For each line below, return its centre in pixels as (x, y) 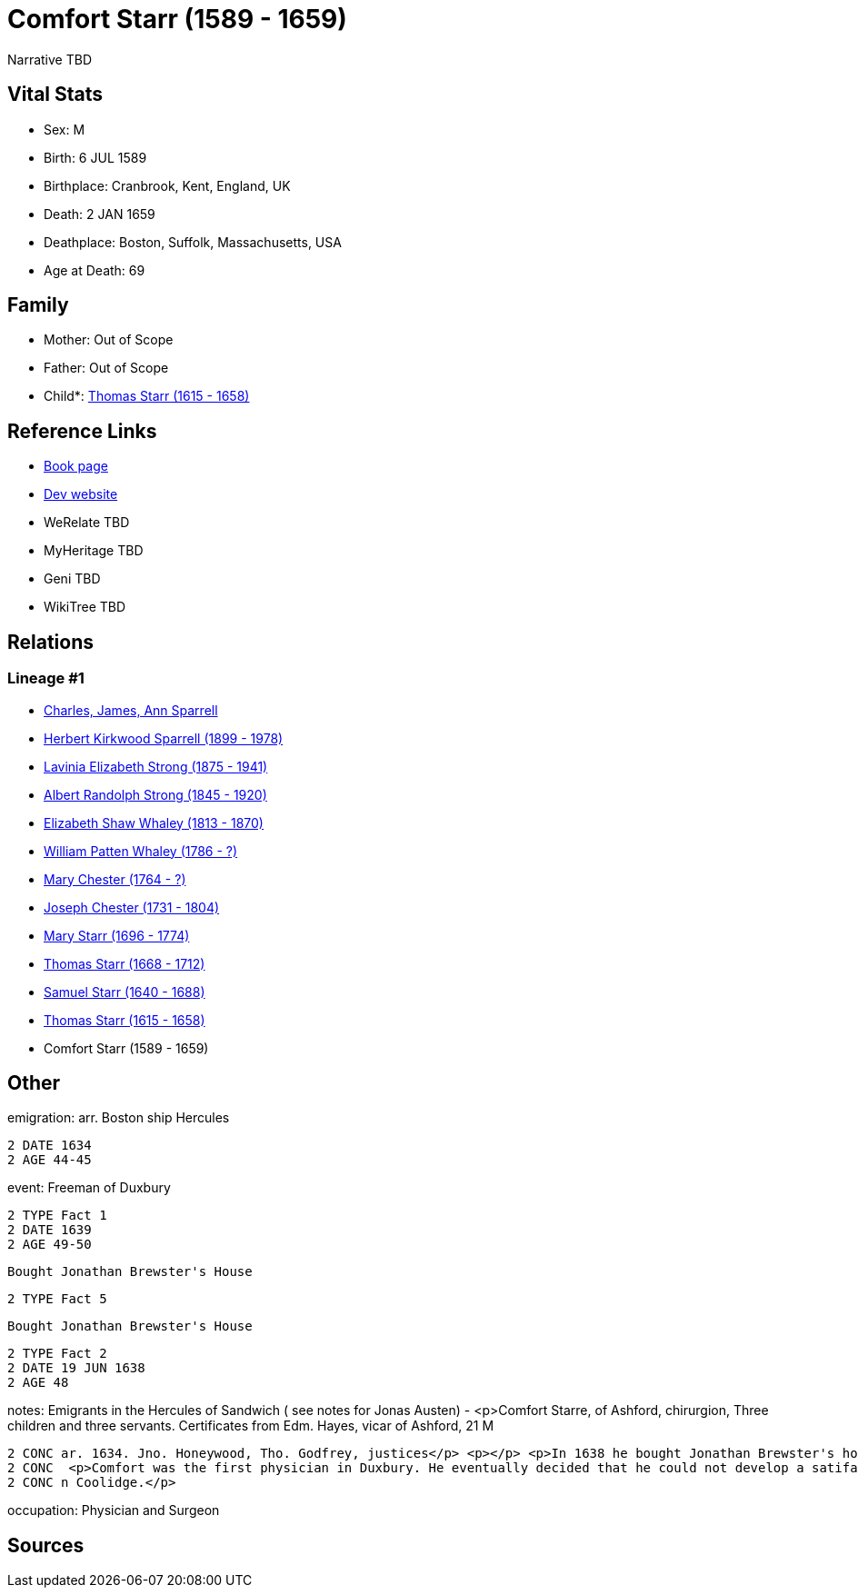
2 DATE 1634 (50, 1146)
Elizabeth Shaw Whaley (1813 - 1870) (154, 822)
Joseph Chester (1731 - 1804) (132, 907)
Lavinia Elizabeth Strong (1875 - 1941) (156, 766)
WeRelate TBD (87, 523)
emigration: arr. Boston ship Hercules (119, 1118)
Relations (51, 642)
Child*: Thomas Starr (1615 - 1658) (147, 396)
